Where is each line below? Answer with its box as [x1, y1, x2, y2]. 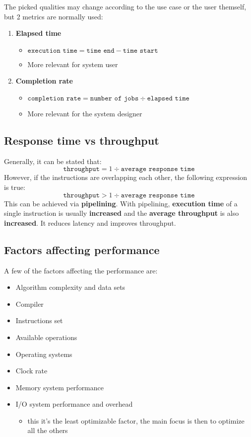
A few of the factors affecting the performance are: [4, 265, 158, 275]
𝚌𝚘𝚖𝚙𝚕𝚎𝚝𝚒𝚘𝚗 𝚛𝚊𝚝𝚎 [27, 94, 81, 102]
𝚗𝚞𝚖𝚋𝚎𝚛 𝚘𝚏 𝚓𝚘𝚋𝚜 [90, 94, 139, 102]
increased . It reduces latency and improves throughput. [4, 217, 176, 228]
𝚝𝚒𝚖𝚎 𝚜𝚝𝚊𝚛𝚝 [123, 47, 158, 54]
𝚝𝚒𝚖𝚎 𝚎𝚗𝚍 [86, 47, 115, 54]
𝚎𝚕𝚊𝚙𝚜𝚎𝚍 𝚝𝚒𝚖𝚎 [147, 94, 189, 102]
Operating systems [15, 349, 72, 359]
